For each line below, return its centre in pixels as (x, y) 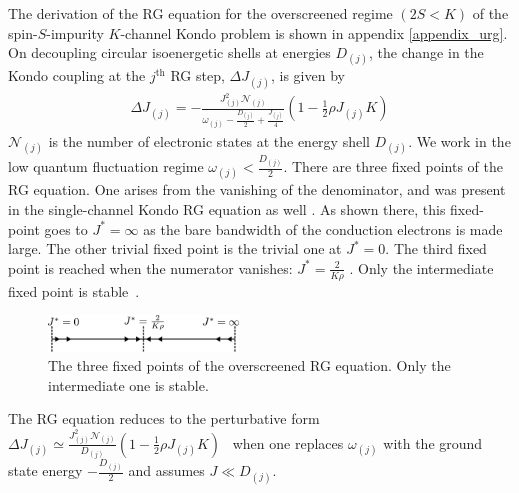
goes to (66, 228)
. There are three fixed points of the (393, 166)
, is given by (307, 75)
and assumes (166, 470)
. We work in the (459, 141)
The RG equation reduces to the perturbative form (164, 418)
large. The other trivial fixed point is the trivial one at (175, 248)
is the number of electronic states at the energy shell (209, 141)
